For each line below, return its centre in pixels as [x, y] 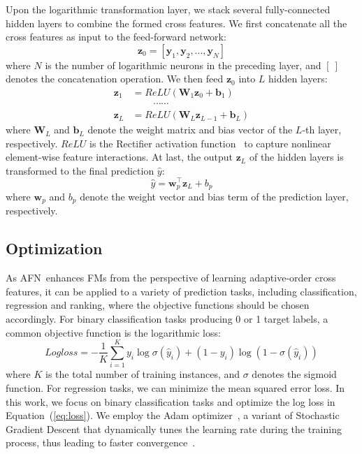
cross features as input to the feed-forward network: [116, 37]
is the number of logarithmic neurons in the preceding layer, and [183, 65]
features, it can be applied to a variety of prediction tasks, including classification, [181, 291]
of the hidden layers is [296, 157]
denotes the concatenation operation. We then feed [115, 79]
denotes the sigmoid [294, 374]
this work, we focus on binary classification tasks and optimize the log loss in [171, 401]
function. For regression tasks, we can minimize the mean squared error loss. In [175, 387]
